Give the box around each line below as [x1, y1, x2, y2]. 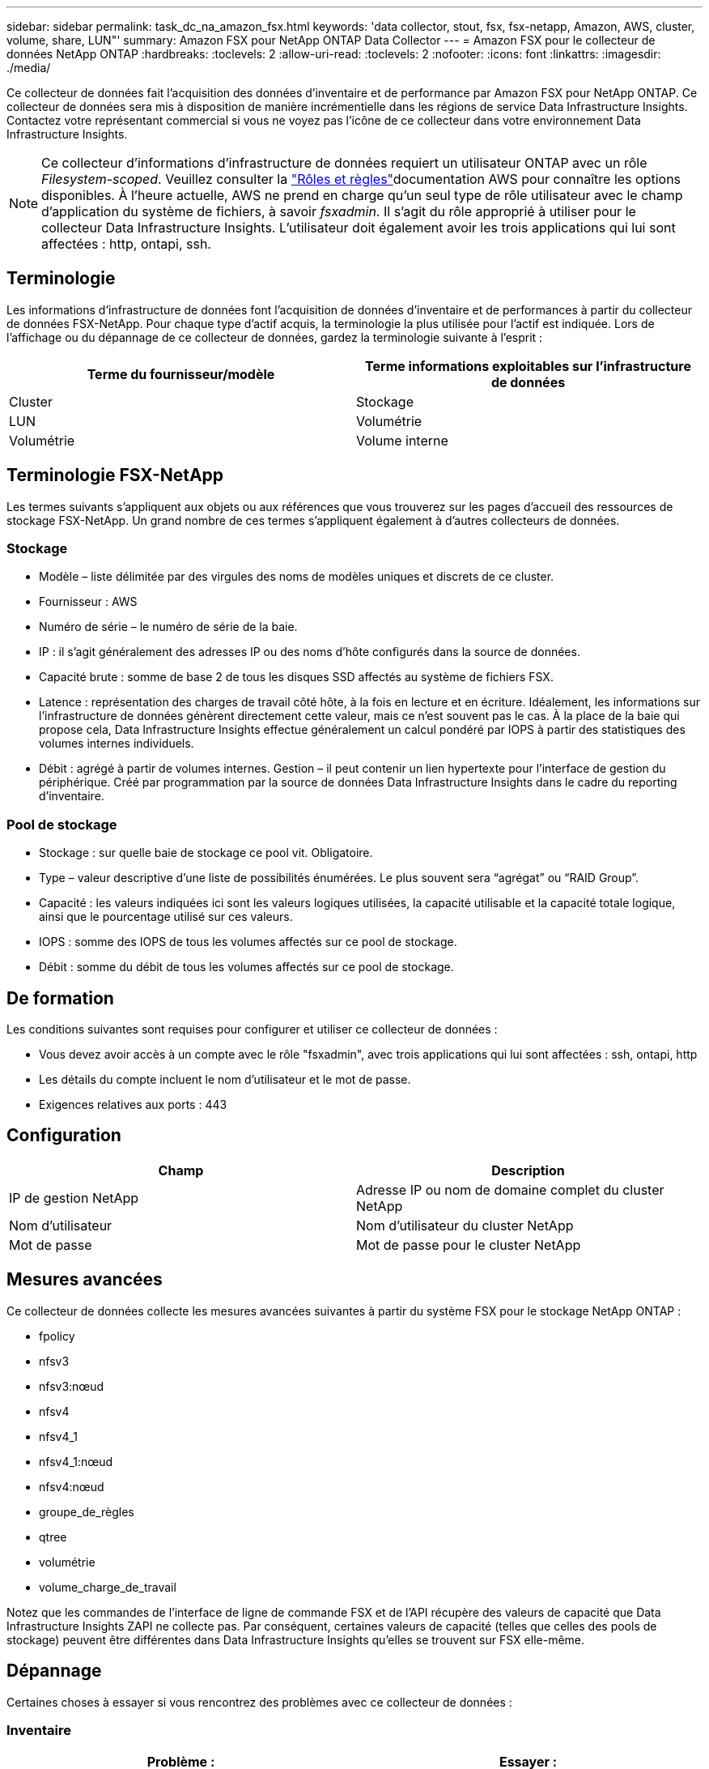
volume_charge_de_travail [39, 1579, 176, 1594]
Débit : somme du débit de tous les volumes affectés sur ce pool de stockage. [39, 960, 454, 974]
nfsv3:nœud [39, 1379, 104, 1393]
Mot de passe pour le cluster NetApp [356, 1236, 581, 1253]
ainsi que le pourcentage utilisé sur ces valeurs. [39, 910, 293, 924]
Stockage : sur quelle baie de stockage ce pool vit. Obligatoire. [39, 846, 373, 860]
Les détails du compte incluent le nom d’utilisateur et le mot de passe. [39, 1072, 411, 1087]
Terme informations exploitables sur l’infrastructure [365, 357, 691, 374]
